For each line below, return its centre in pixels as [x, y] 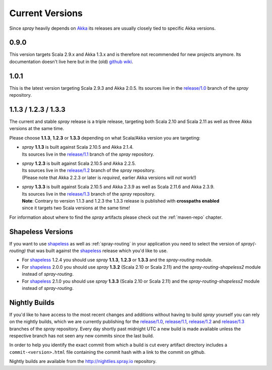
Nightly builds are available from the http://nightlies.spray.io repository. [83, 361]
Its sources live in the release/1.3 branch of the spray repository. [89, 194]
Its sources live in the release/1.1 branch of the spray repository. [88, 154]
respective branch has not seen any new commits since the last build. [82, 336]
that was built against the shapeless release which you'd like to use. [97, 251]
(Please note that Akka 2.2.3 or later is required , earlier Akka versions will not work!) [109, 177]
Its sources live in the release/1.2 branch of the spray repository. [89, 170]
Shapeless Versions [41, 232]
